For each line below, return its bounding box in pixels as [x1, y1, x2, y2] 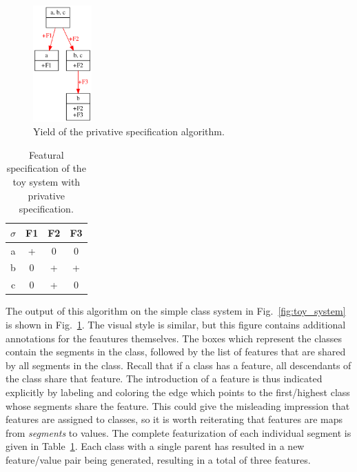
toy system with [12, 174, 81, 188]
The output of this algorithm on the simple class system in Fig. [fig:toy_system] [6, 304, 346, 318]
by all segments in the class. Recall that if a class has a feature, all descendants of [6, 357, 351, 372]
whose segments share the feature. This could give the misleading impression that [6, 398, 350, 413]
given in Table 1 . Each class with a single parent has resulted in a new [6, 439, 305, 453]
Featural [28, 147, 64, 161]
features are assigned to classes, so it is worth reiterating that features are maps [6, 412, 343, 426]
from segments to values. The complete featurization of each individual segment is [6, 425, 351, 440]
